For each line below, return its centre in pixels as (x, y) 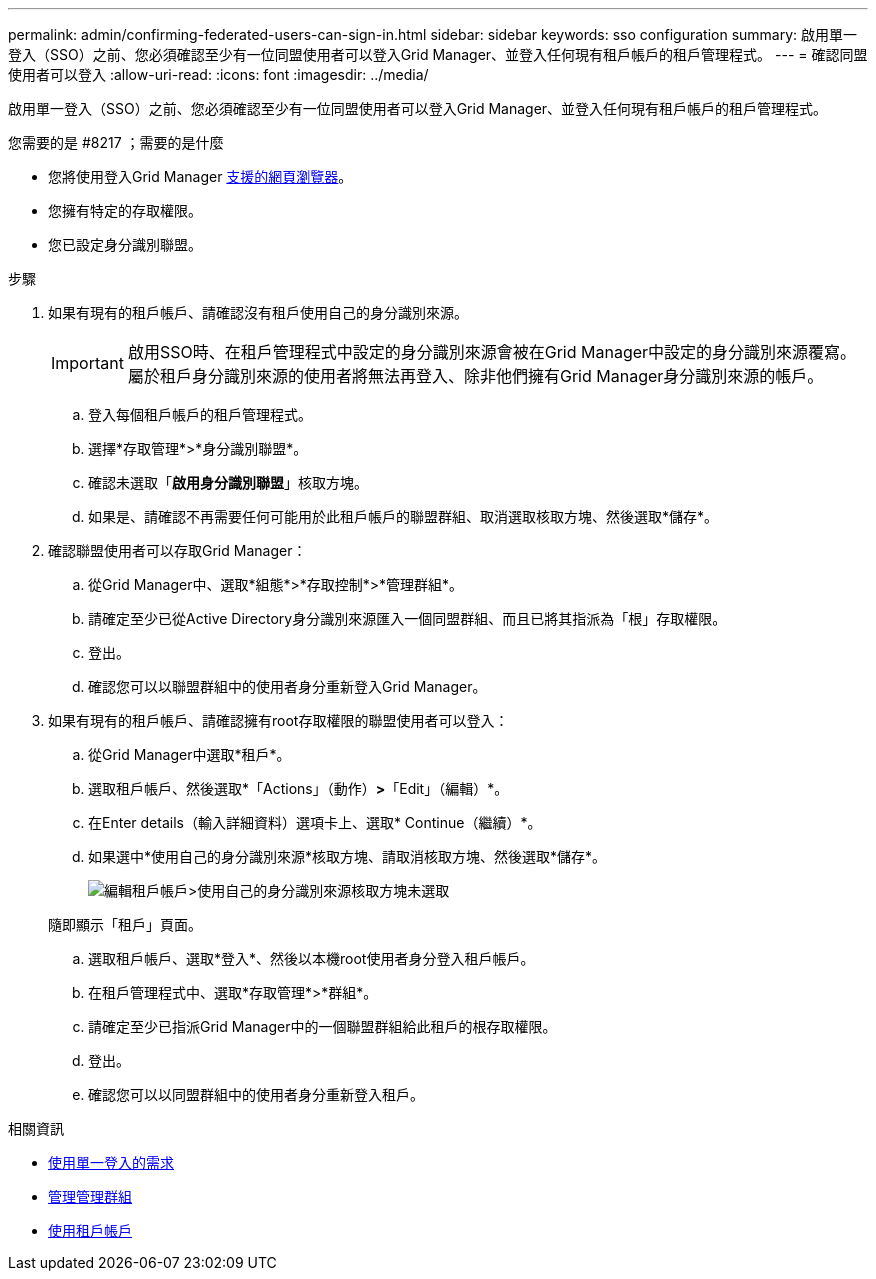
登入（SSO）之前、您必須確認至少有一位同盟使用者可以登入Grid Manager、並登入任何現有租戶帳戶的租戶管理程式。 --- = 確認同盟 (438, 54)
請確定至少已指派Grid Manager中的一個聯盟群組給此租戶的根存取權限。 (322, 1026)
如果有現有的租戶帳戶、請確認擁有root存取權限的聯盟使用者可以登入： (278, 720)
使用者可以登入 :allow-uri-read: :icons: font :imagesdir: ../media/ (218, 74)
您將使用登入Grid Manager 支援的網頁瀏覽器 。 (200, 176)
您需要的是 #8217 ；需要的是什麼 (116, 142)
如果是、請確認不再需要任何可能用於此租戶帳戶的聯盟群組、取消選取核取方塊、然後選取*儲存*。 (403, 516)
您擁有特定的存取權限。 (125, 210)
